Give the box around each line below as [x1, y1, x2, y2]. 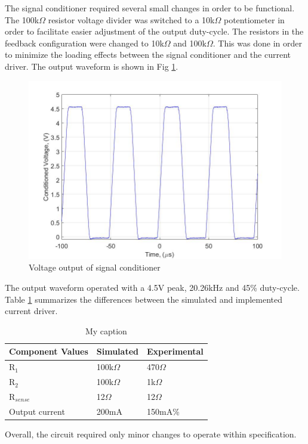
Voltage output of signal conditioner [29, 261, 161, 274]
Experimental [146, 345, 204, 358]
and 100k [173, 36, 207, 49]
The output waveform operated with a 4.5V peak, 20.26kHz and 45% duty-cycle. [5, 281, 300, 294]
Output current [9, 405, 65, 417]
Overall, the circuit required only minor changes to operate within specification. [5, 427, 297, 440]
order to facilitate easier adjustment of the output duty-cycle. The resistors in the [5, 25, 304, 38]
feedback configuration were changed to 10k [5, 36, 164, 49]
